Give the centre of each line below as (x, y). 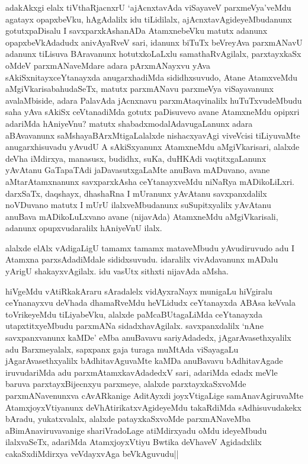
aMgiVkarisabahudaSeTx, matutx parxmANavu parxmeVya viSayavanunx (139, 89)
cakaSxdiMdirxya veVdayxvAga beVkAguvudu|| (92, 453)
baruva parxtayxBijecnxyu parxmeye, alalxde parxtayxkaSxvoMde (126, 384)
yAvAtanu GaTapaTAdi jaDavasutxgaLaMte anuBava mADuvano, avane (138, 170)
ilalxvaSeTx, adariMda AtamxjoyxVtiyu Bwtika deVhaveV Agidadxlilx (134, 442)
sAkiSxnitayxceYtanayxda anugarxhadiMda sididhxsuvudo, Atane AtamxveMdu (152, 77)
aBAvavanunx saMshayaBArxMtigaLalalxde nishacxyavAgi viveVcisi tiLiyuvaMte (153, 135)
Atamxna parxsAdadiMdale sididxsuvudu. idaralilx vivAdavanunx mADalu (142, 259)
